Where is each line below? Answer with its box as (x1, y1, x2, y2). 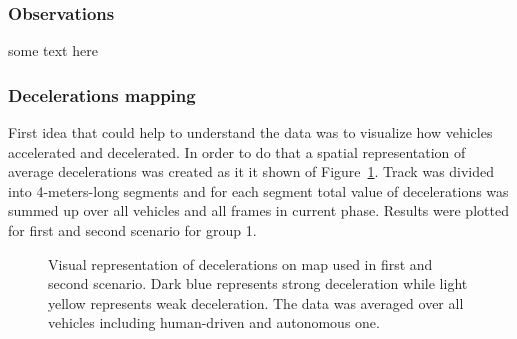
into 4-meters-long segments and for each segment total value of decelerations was (8, 180, 509, 201)
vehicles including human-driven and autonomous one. (48, 312, 380, 333)
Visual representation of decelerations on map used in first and (48, 253, 433, 274)
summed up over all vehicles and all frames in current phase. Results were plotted (8, 200, 509, 221)
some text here (8, 40, 98, 61)
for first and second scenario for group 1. (8, 220, 257, 240)
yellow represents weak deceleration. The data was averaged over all (48, 292, 464, 313)
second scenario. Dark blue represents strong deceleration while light (48, 273, 468, 294)
